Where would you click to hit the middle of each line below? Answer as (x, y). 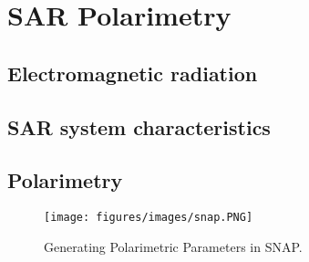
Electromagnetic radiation (133, 73)
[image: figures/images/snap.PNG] (149, 218)
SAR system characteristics (139, 126)
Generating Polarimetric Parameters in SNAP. (173, 246)
